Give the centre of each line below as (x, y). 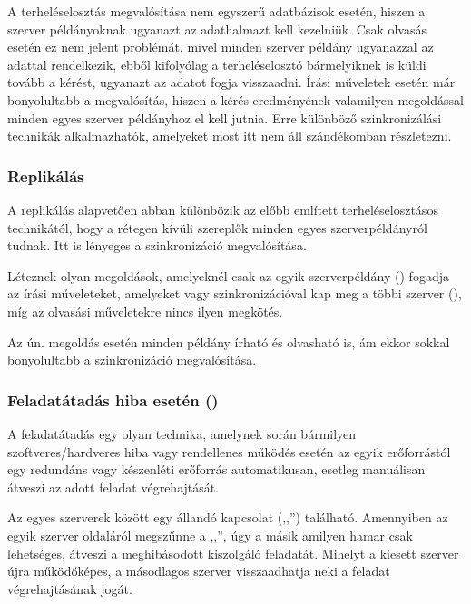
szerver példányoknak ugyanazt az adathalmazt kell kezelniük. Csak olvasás (217, 29)
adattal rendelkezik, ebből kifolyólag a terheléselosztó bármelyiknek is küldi (217, 64)
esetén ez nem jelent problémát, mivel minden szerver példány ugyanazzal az (221, 47)
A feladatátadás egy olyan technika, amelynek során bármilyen (182, 433)
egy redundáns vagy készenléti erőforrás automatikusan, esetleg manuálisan (216, 469)
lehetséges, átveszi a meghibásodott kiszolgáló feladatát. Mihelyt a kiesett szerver (233, 553)
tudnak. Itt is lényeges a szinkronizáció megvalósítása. (157, 245)
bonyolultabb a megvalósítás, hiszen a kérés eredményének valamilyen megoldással (235, 99)
